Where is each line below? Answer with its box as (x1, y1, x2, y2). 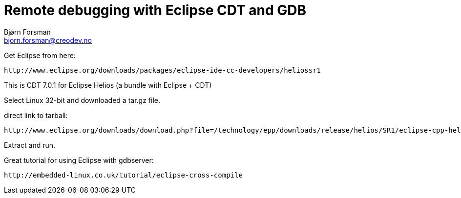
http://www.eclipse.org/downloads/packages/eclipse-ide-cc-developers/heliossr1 (4, 66, 321, 74)
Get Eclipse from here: (4, 51, 76, 59)
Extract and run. (4, 140, 56, 149)
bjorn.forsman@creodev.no (4, 36, 92, 44)
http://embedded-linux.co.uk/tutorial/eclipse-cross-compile (4, 171, 243, 179)
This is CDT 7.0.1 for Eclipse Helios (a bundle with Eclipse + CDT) (4, 80, 212, 89)
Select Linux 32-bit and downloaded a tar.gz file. (4, 96, 161, 104)
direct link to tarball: (4, 111, 68, 119)
